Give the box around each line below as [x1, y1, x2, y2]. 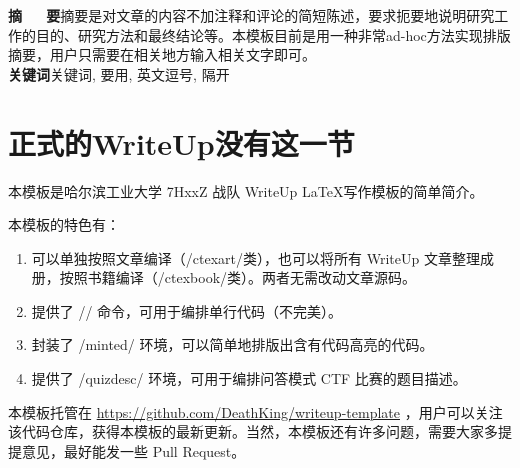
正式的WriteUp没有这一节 [8, 122, 355, 163]
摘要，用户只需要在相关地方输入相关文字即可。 [8, 44, 316, 65]
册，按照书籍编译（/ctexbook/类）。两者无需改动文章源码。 [31, 267, 417, 288]
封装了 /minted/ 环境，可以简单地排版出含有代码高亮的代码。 [31, 334, 434, 355]
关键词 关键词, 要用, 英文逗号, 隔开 [8, 63, 230, 84]
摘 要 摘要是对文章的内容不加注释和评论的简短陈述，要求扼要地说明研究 [8, 5, 495, 25]
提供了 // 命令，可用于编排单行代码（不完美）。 [31, 300, 343, 321]
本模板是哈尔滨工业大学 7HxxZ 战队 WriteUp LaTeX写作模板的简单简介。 [8, 180, 484, 201]
